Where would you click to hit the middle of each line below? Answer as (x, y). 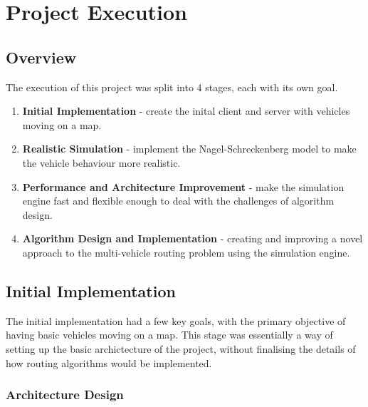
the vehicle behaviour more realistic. (101, 162)
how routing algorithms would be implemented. (109, 362)
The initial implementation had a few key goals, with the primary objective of (176, 320)
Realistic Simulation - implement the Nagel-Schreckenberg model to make (189, 149)
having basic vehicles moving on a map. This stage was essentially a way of (169, 335)
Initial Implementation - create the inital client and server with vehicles (186, 111)
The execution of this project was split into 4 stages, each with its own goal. (172, 87)
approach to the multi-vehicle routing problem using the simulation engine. (186, 252)
